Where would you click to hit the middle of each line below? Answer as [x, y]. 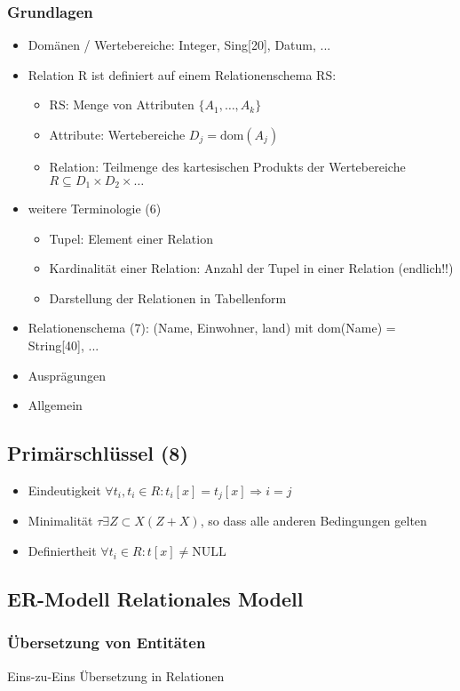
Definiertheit [62, 551]
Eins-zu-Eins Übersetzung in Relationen [116, 675]
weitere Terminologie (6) [95, 209]
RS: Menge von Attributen [122, 104]
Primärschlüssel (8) [98, 453]
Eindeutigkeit [64, 490]
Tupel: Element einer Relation [131, 238]
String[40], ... [63, 345]
